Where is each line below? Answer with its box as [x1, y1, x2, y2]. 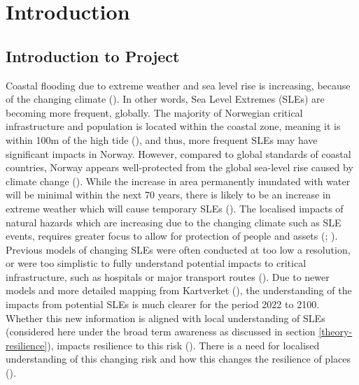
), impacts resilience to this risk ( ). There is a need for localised [47, 337, 320, 352]
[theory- [318, 324, 353, 339]
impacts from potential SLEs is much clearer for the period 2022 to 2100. [6, 297, 320, 312]
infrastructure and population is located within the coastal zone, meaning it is [6, 119, 341, 133]
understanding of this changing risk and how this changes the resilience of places [6, 351, 351, 366]
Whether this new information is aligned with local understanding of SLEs [6, 310, 325, 325]
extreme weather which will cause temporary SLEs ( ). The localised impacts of [6, 201, 344, 215]
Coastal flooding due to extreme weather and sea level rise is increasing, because [6, 78, 351, 92]
